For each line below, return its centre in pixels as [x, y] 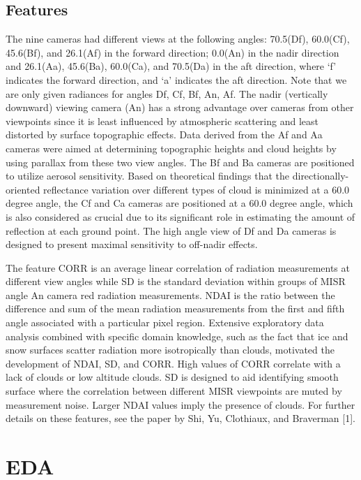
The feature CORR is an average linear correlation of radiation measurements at [178, 267]
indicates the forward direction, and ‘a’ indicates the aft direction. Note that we [176, 79]
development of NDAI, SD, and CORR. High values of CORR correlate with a [173, 363]
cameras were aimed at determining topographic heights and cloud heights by [171, 148]
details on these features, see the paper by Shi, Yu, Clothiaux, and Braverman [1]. [180, 418]
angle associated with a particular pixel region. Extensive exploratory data [165, 322]
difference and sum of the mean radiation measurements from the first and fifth [175, 308]
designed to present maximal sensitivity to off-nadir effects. [132, 244]
